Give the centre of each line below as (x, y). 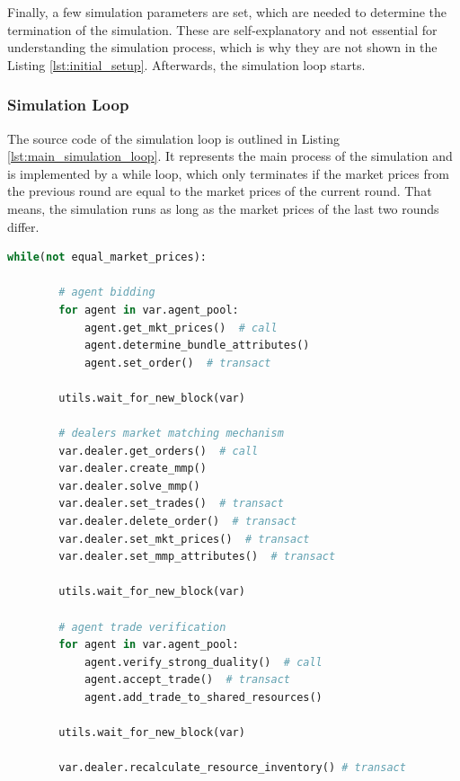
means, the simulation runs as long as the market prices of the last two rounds (223, 208)
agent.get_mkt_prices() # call (181, 328)
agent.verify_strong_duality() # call (203, 662)
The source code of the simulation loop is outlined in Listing (173, 138)
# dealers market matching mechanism (171, 434)
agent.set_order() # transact (177, 363)
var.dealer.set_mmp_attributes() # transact (197, 557)
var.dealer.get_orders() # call (159, 451)
